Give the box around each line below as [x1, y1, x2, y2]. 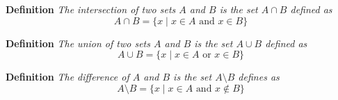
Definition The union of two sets [6, 35, 150, 50]
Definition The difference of [6, 69, 129, 84]
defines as [238, 69, 280, 84]
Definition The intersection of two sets [6, 2, 176, 16]
